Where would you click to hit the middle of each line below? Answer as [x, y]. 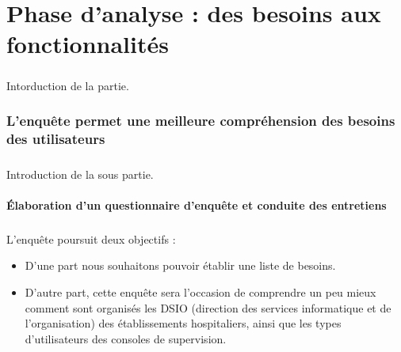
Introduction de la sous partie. [80, 174]
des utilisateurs [56, 139]
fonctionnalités [88, 44]
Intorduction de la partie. [68, 85]
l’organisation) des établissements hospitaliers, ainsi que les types [183, 323]
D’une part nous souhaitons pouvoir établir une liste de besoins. [180, 265]
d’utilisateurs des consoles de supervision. [126, 338]
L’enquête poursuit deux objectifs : [91, 238]
